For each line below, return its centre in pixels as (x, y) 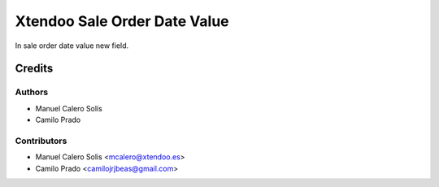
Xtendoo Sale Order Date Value (122, 21)
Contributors (41, 141)
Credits (34, 69)
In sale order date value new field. (72, 46)
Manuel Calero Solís (69, 108)
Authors (32, 92)
